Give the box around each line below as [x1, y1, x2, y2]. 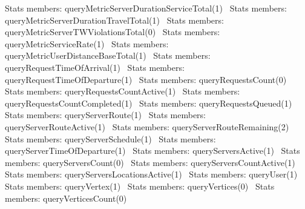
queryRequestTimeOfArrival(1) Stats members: [5, 61, 185, 73]
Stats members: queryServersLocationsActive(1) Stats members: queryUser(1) [5, 168, 298, 181]
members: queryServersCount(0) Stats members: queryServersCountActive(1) [5, 156, 295, 168]
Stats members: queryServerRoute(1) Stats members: [5, 108, 206, 121]
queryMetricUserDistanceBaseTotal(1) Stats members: [5, 49, 211, 62]
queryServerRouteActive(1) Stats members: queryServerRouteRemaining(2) [5, 120, 289, 133]
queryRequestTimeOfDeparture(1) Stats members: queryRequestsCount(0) [5, 73, 287, 85]
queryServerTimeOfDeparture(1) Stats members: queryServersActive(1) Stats [5, 144, 300, 157]
